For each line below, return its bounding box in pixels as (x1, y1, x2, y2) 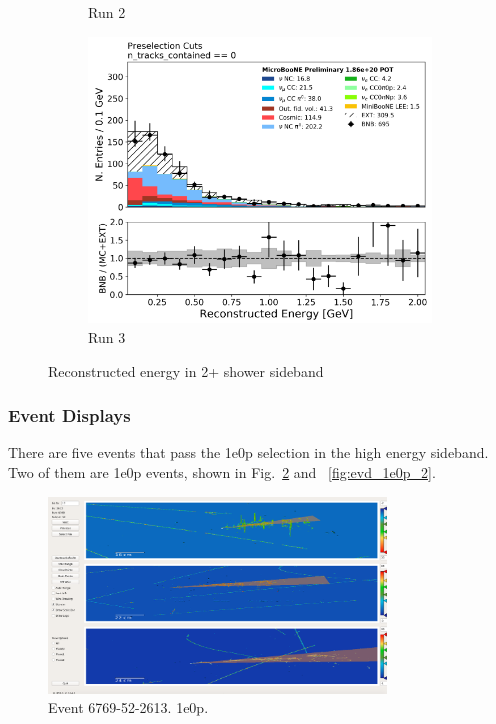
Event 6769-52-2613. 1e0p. (48, 697, 209, 718)
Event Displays (8, 403, 131, 428)
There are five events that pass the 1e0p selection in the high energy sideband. (8, 442, 489, 463)
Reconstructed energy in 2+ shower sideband (48, 360, 324, 381)
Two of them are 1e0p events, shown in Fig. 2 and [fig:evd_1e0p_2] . (8, 461, 436, 482)
